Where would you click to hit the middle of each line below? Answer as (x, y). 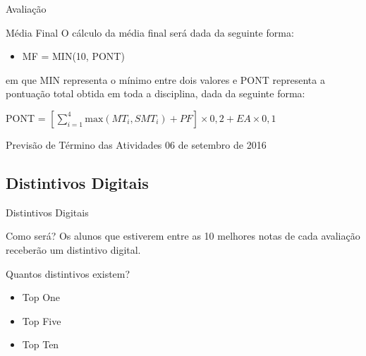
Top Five (42, 320)
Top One (41, 297)
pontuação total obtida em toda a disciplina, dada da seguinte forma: (155, 93)
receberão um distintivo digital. (73, 249)
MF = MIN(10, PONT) (73, 56)
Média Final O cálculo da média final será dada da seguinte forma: (150, 32)
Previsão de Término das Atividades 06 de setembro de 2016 (136, 144)
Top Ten (41, 344)
